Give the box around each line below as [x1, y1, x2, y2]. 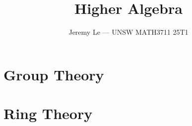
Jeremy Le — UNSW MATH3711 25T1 [68, 27, 189, 37]
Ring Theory [3, 103, 93, 124]
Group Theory [3, 64, 104, 84]
